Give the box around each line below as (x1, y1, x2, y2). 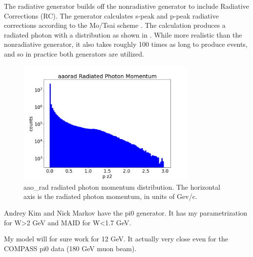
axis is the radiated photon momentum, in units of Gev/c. (23, 191, 197, 201)
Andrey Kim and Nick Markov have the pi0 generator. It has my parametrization (4, 208, 248, 218)
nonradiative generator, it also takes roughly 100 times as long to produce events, (4, 39, 248, 49)
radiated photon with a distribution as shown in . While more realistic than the (4, 29, 242, 40)
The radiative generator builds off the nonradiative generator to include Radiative (4, 1, 249, 11)
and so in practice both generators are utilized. (4, 48, 144, 59)
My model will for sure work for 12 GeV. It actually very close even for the (4, 234, 228, 244)
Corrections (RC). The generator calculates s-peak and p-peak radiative (4, 10, 219, 20)
